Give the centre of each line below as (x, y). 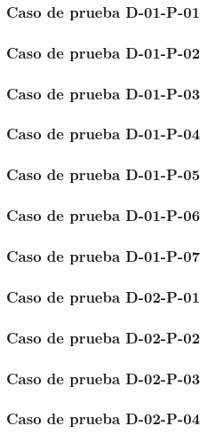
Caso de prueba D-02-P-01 (103, 296)
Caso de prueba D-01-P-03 (103, 93)
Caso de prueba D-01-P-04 (103, 134)
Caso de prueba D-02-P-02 (103, 337)
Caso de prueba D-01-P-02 (103, 52)
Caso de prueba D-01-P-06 (103, 215)
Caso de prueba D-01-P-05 (103, 174)
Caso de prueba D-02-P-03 (103, 378)
